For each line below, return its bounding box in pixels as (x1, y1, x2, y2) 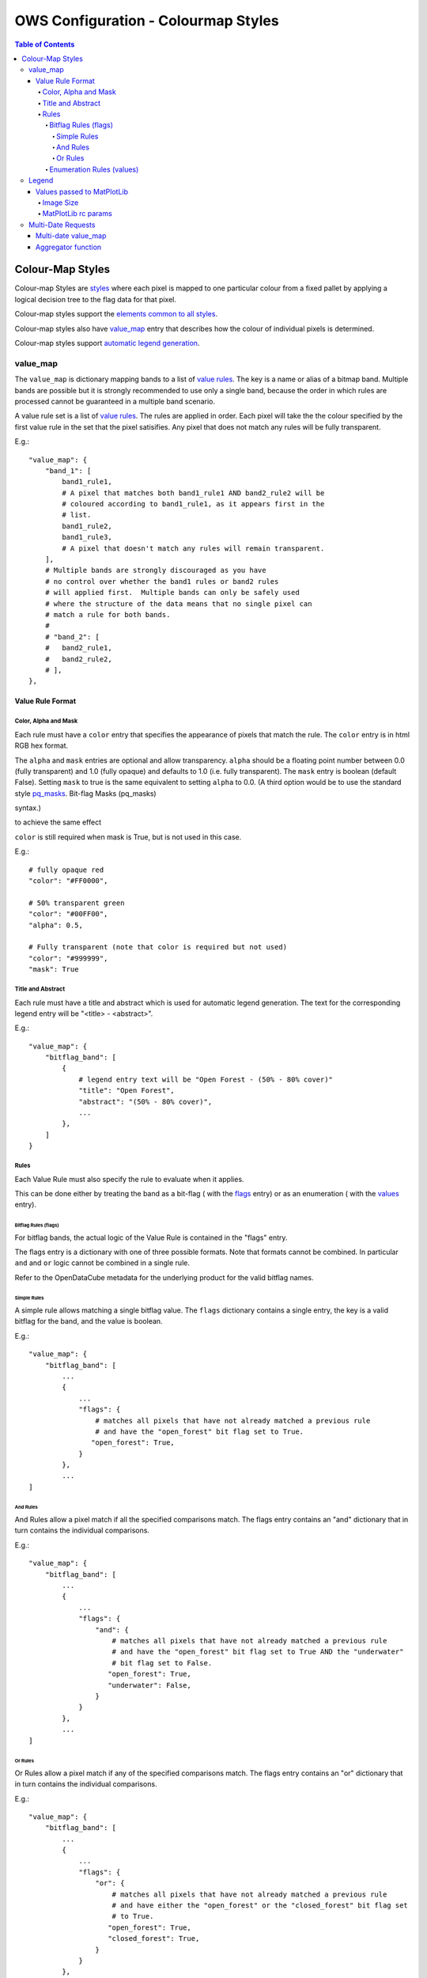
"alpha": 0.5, (28, 920, 83, 930)
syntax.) (14, 803, 41, 813)
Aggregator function (36, 242, 102, 252)
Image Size (42, 198, 79, 207)
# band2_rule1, (44, 643, 112, 653)
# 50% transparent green (28, 898, 125, 908)
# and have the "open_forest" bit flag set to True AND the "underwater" (111, 1647, 404, 1657)
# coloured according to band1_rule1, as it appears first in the (62, 499, 325, 509)
